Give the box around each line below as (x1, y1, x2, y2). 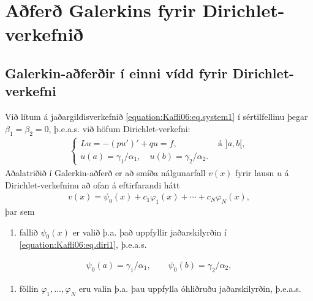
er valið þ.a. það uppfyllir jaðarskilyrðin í (72, 225, 227, 238)
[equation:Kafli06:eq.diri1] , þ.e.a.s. (19, 238, 147, 251)
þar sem (5, 204, 35, 217)
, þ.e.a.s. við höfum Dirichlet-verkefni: (48, 122, 190, 135)
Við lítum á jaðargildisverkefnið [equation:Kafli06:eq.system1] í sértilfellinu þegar (5, 110, 308, 123)
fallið (19, 225, 38, 238)
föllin (19, 281, 39, 294)
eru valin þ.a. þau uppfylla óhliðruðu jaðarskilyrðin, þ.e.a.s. (78, 281, 301, 294)
